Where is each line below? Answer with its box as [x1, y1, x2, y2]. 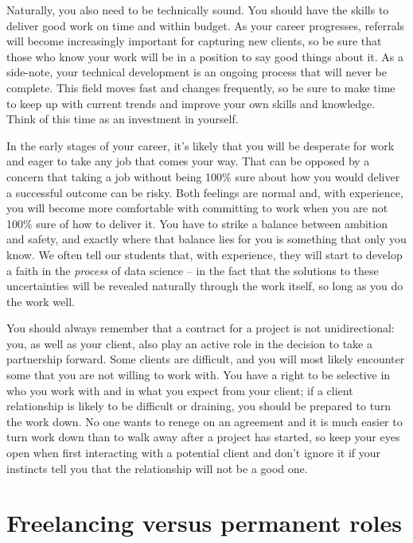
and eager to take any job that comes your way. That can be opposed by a [6, 153, 370, 169]
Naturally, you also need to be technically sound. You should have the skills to [6, 2, 389, 17]
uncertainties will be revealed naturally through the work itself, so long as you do [6, 277, 403, 294]
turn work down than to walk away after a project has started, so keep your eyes [6, 429, 400, 445]
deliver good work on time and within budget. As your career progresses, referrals [6, 17, 405, 33]
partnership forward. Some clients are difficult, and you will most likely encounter [6, 351, 405, 367]
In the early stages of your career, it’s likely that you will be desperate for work [6, 137, 395, 153]
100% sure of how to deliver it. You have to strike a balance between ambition [6, 215, 388, 231]
